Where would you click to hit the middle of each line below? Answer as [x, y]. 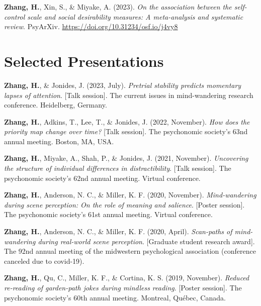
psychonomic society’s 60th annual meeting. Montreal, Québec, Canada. [115, 297]
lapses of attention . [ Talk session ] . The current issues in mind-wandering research [129, 95]
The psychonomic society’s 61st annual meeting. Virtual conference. [108, 214]
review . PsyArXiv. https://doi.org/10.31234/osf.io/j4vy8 [91, 26]
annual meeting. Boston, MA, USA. [59, 141]
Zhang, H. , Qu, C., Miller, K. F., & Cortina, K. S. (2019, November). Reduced [127, 278]
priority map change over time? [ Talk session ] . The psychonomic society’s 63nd [126, 131]
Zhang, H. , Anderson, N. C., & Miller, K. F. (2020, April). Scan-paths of [118, 231]
